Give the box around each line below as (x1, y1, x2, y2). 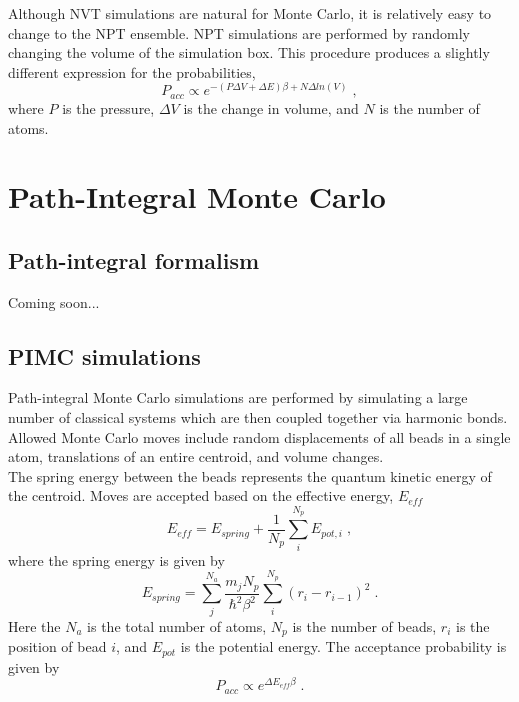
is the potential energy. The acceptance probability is (180, 636, 507, 657)
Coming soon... (8, 291, 100, 312)
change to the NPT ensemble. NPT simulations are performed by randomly (8, 22, 470, 43)
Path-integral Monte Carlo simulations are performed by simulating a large (8, 387, 468, 408)
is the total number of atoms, (87, 615, 267, 636)
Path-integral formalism (8, 244, 260, 275)
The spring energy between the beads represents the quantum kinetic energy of (8, 465, 492, 486)
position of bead (8, 636, 107, 657)
